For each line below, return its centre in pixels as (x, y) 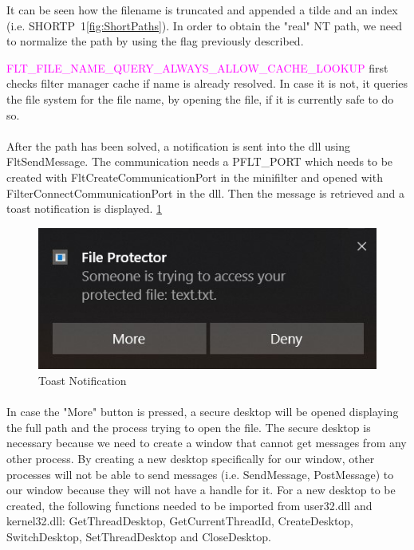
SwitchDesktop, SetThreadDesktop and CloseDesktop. (139, 536)
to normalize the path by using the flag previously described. (155, 41)
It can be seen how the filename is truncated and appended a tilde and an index (202, 10)
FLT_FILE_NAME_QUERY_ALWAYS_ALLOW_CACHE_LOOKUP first (197, 67)
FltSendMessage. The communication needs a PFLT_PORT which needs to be (200, 161)
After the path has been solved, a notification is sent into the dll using (178, 145)
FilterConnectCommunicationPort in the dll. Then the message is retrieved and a (205, 192)
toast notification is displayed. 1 (85, 208)
